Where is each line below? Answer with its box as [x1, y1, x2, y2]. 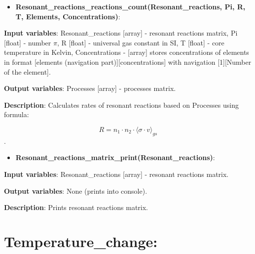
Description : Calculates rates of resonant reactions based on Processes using [4, 99, 239, 110]
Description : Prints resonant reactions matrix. [4, 202, 148, 212]
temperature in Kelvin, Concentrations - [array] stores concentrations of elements [4, 47, 249, 57]
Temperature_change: [4, 231, 158, 251]
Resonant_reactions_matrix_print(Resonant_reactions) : [15, 152, 215, 163]
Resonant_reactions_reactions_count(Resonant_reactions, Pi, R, [15, 1, 246, 11]
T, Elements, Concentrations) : [15, 11, 120, 21]
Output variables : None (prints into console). [4, 185, 147, 196]
